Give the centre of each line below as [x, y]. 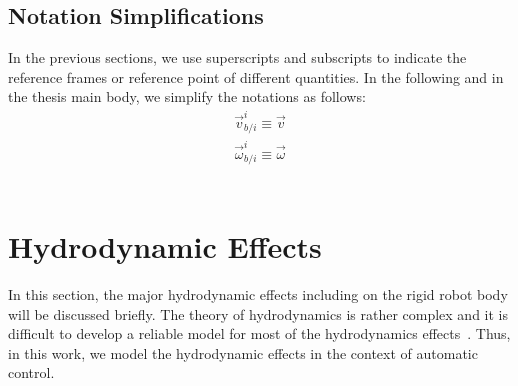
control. [31, 372]
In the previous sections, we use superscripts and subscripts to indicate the [237, 57]
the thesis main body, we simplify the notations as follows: [187, 96]
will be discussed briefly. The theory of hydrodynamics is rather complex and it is [258, 313]
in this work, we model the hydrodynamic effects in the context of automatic [243, 352]
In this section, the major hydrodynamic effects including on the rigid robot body [258, 294]
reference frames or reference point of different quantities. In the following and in [256, 76]
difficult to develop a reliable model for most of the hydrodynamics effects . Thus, [259, 333]
